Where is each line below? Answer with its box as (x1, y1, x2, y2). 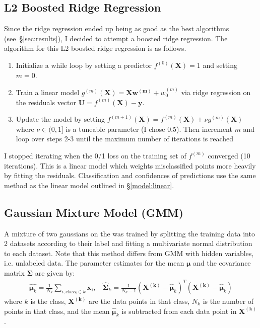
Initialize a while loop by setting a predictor (16, 59, 152, 70)
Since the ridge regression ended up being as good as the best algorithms (4, 23, 229, 34)
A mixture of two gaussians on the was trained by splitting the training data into (4, 228, 255, 238)
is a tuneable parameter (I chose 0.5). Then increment (66, 123, 232, 134)
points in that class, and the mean (4, 305, 110, 316)
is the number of (203, 296, 254, 306)
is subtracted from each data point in (121, 305, 237, 316)
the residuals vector (16, 97, 77, 107)
